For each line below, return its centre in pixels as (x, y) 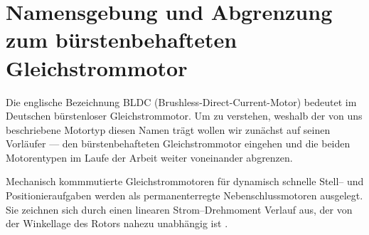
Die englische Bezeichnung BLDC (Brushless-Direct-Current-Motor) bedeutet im (181, 101)
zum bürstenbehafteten (122, 40)
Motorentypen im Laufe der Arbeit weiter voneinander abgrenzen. (149, 157)
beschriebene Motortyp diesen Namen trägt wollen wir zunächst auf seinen (168, 129)
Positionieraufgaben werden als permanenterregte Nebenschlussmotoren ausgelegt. (184, 195)
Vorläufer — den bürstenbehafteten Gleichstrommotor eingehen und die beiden (178, 143)
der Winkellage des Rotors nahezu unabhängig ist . (117, 223)
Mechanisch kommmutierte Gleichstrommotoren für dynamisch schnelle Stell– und (185, 181)
